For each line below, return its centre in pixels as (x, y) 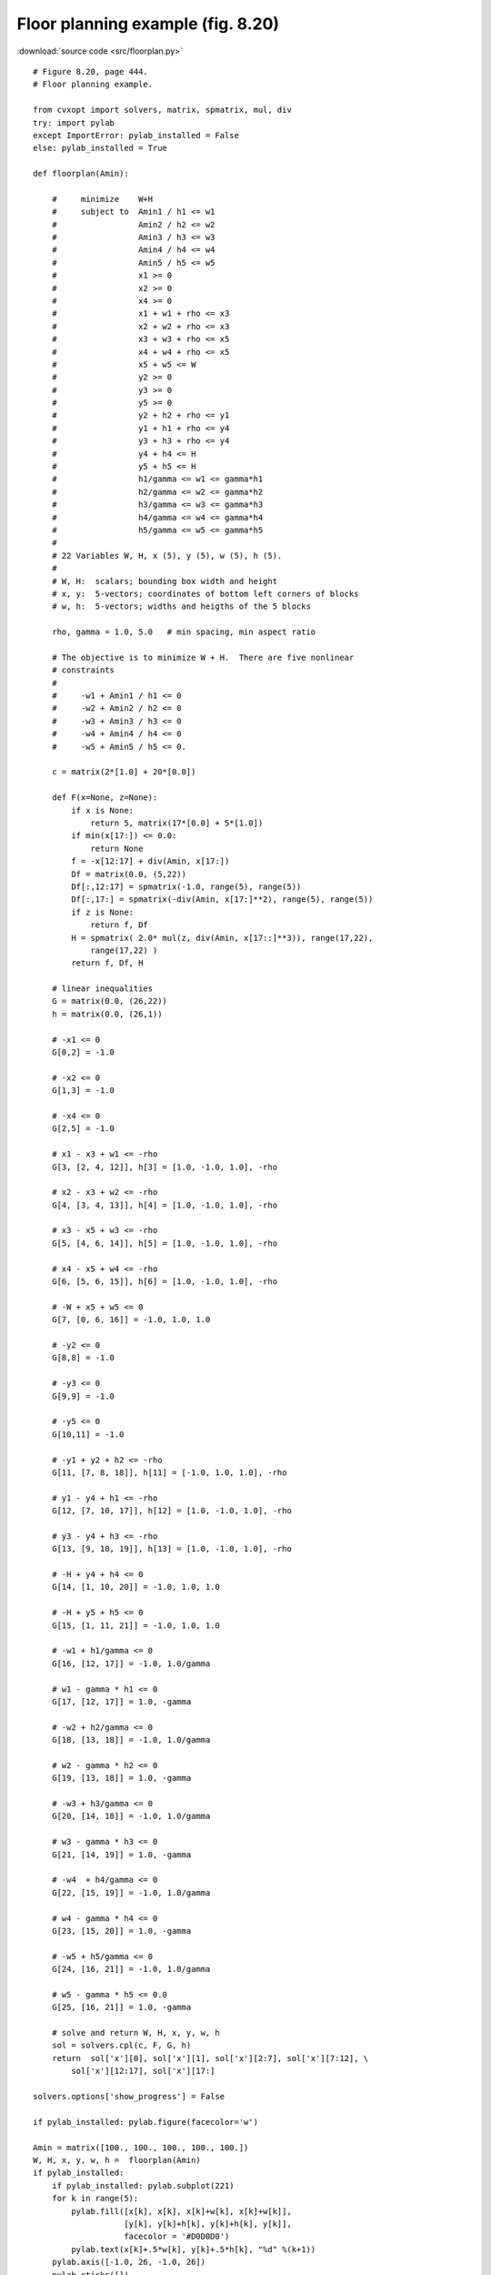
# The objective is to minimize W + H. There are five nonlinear (203, 657)
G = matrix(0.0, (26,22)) (110, 1001)
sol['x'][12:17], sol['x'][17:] (143, 2071)
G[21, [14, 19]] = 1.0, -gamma (121, 1855)
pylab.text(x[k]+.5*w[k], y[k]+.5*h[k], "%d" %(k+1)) (194, 2249)
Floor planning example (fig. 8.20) (148, 24)
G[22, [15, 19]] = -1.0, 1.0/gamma (131, 1892)
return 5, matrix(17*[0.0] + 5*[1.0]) (177, 823)
